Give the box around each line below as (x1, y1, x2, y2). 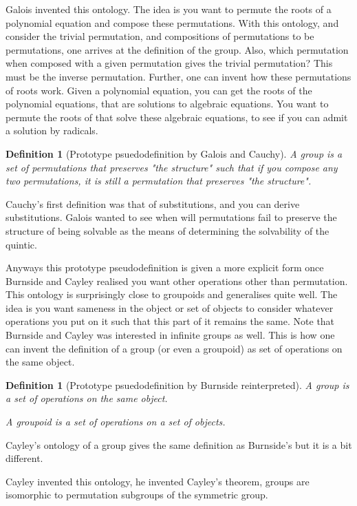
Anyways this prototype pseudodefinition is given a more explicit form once (6, 260, 324, 275)
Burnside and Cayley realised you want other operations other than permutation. (6, 273, 348, 288)
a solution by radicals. (6, 123, 98, 138)
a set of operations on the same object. (6, 391, 168, 405)
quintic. (6, 237, 37, 251)
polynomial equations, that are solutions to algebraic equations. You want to (6, 96, 329, 111)
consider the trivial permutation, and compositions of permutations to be (6, 29, 314, 43)
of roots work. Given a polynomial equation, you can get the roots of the (6, 83, 312, 97)
